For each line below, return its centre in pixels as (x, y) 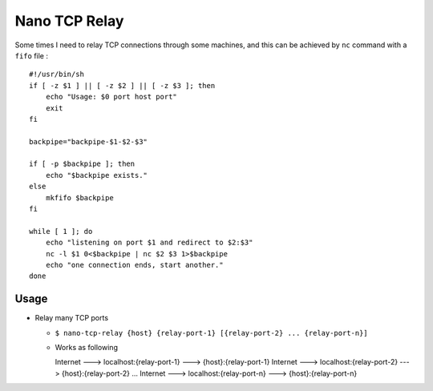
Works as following (86, 348)
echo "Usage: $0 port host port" (111, 97)
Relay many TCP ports (71, 318)
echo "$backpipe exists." (97, 175)
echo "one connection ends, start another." (134, 265)
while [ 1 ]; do (61, 231)
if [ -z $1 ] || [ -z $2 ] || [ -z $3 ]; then (122, 85)
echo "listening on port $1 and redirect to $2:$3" (149, 243)
